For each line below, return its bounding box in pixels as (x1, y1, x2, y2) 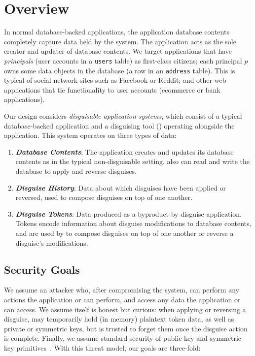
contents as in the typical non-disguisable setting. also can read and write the (15, 156, 250, 166)
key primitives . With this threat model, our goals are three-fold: (4, 342, 201, 353)
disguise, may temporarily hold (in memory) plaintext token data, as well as (4, 314, 234, 324)
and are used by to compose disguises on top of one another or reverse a (15, 227, 234, 238)
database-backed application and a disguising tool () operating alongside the (4, 120, 235, 130)
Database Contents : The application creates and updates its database (15, 146, 234, 157)
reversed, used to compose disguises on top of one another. (15, 192, 193, 202)
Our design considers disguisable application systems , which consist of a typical (4, 111, 242, 121)
